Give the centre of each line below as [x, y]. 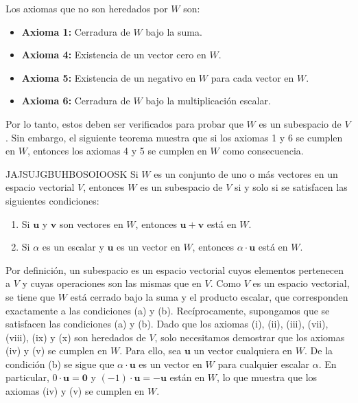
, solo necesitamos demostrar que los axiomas [250, 337]
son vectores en [91, 223]
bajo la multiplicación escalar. [208, 101]
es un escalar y [73, 247]
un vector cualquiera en [243, 350]
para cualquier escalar [264, 364]
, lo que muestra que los [267, 377]
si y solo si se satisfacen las [291, 187]
